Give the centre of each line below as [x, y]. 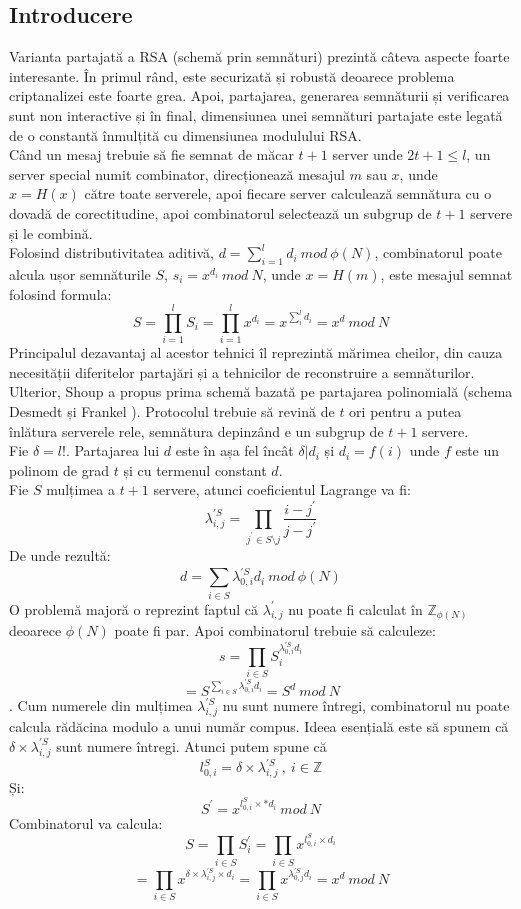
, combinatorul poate [438, 252]
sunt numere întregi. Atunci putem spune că [191, 745]
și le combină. [51, 232]
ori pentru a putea [405, 411]
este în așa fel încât [234, 450]
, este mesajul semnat [446, 273]
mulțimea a [81, 489]
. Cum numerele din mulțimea [101, 705]
